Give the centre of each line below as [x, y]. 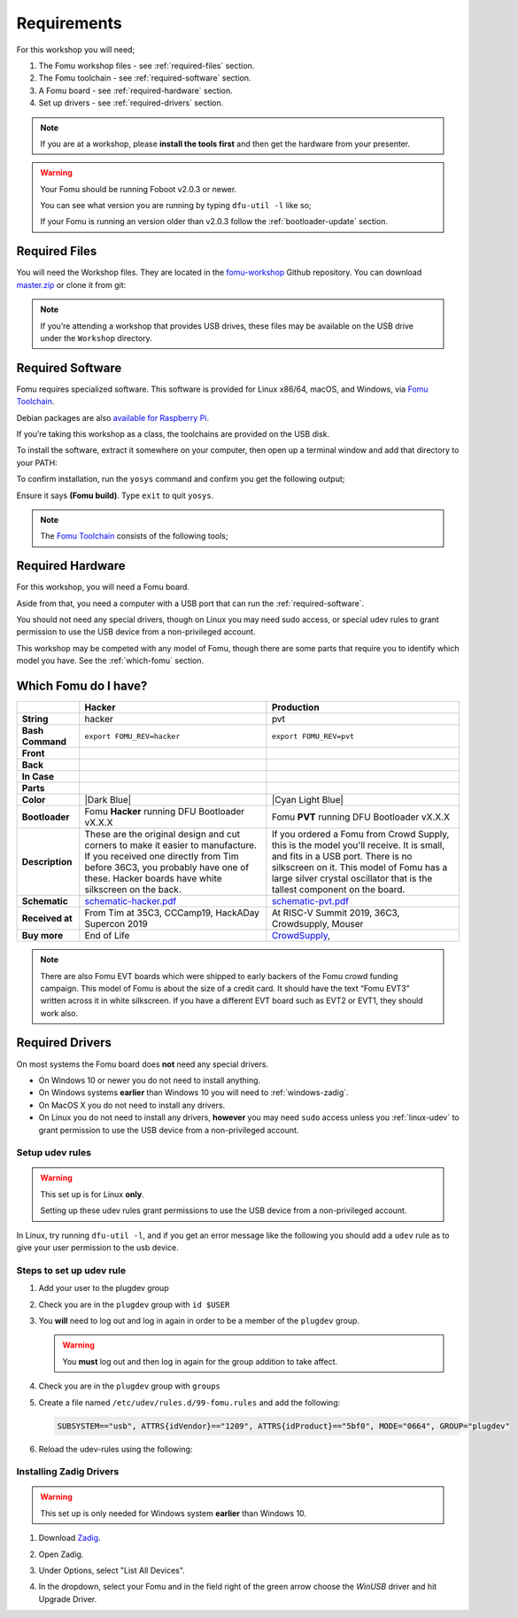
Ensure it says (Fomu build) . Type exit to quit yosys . [115, 495]
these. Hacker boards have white [153, 879]
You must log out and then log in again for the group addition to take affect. [200, 1361]
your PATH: [37, 463]
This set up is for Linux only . [93, 1194]
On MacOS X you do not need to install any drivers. [132, 1105]
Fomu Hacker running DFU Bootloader [165, 812]
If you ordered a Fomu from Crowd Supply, [360, 835]
